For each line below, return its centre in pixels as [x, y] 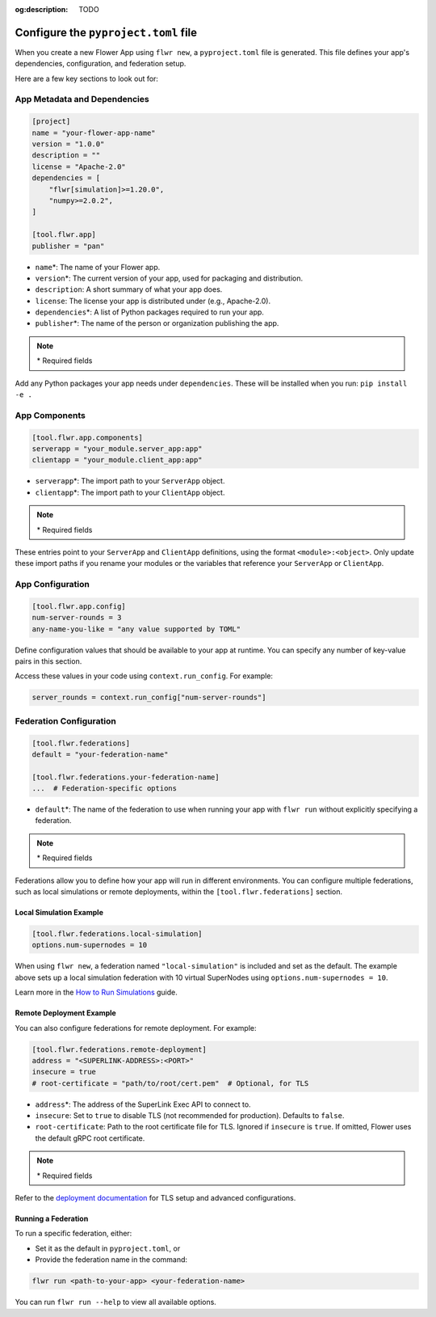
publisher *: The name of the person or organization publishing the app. [157, 323]
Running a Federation [52, 1219]
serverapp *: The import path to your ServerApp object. [130, 481]
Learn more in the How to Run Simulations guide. [96, 992]
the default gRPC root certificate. [90, 1138]
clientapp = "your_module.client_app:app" [117, 460]
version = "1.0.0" [68, 144]
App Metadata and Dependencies [82, 99]
